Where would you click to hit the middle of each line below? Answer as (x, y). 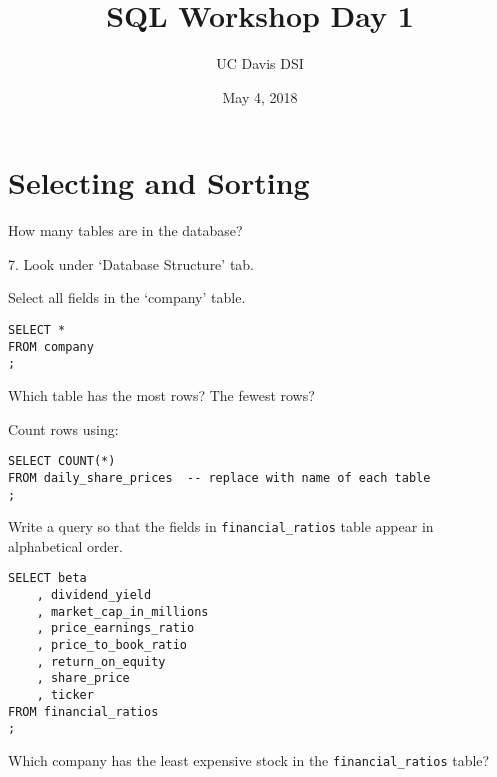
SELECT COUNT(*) (62, 461)
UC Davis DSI (260, 63)
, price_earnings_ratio (115, 628)
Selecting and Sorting (159, 182)
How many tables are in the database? (125, 230)
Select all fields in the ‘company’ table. (127, 297)
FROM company (51, 346)
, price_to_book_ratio (111, 645)
